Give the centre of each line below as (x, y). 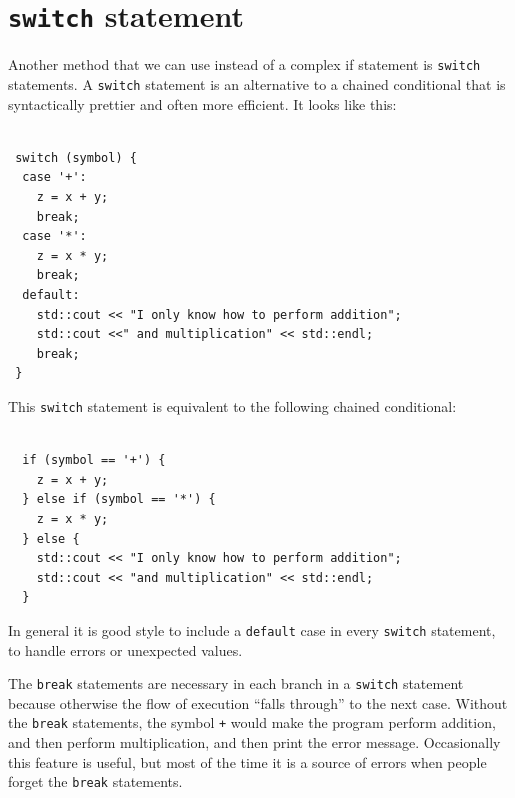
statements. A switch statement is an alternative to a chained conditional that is (257, 83)
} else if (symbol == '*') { (119, 499)
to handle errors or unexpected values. (125, 649)
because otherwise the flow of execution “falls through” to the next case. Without (258, 702)
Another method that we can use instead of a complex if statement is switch (244, 64)
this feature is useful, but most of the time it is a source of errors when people (247, 761)
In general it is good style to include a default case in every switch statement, (252, 629)
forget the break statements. (95, 781)
